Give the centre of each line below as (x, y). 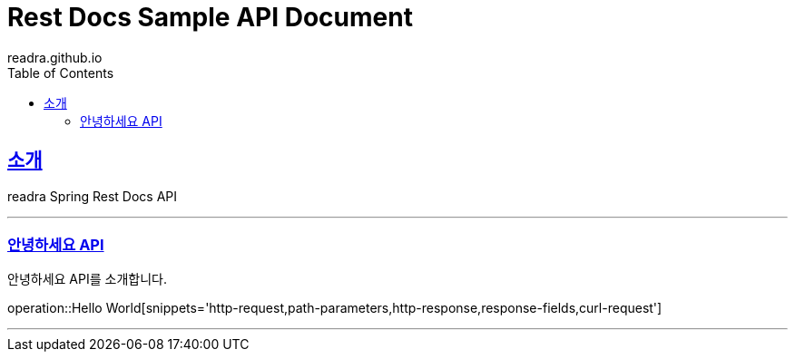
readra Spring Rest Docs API (93, 196)
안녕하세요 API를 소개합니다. (87, 279)
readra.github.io (55, 57)
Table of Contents (61, 73)
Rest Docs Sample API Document (210, 17)
